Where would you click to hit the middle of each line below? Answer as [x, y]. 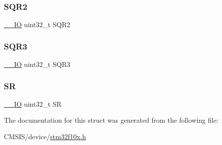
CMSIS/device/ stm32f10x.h [45, 137]
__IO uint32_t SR [33, 104]
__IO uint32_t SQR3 [37, 64]
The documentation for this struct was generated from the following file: [111, 120]
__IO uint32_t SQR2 [37, 24]
